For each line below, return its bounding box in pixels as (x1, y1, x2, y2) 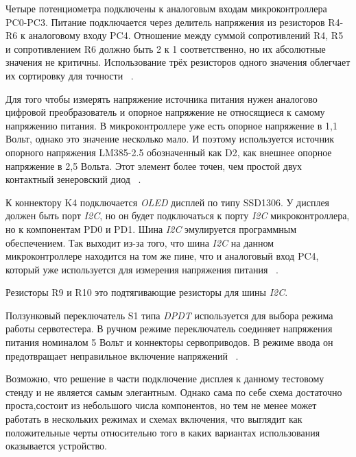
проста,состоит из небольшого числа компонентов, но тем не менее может (5, 398, 317, 412)
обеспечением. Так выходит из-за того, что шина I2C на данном (5, 235, 274, 249)
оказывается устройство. (5, 439, 107, 453)
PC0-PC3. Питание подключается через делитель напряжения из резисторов (5, 14, 325, 29)
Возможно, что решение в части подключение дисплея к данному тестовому (5, 371, 324, 386)
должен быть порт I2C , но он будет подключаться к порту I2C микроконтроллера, (5, 208, 350, 223)
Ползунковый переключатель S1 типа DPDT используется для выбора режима (5, 308, 333, 322)
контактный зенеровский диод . (5, 172, 141, 186)
